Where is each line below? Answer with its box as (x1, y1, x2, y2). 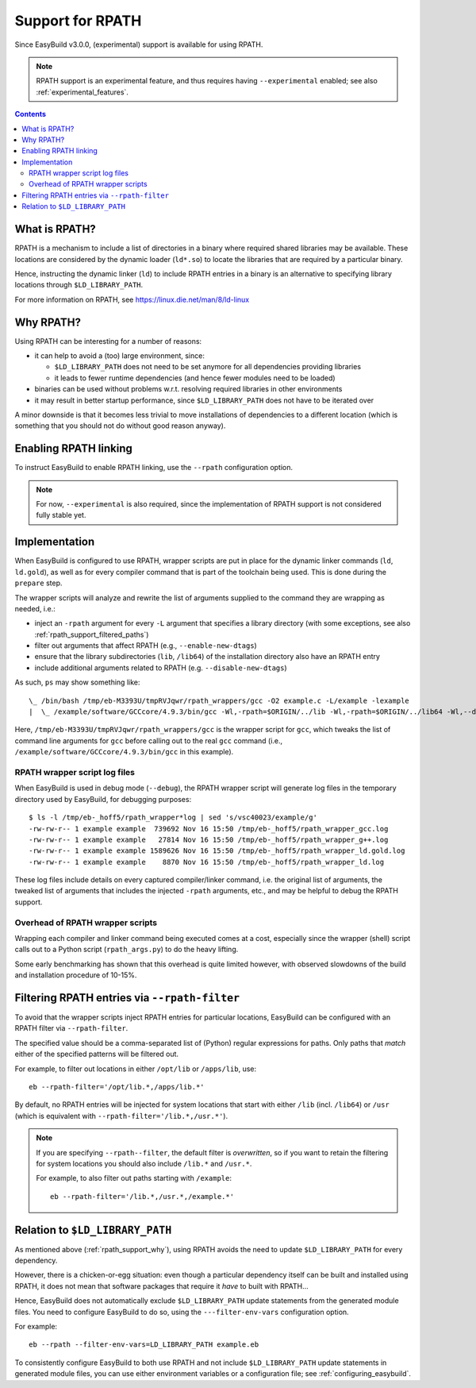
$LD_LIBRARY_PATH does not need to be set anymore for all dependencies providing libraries (54, 362, 361, 372)
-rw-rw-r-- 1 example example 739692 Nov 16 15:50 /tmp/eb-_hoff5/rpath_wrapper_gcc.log (29, 824, 389, 833)
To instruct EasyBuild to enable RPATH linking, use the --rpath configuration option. (14, 463, 294, 472)
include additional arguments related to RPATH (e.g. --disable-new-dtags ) (34, 663, 287, 673)
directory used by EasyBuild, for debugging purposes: (14, 794, 192, 804)
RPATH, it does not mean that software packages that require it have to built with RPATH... (14, 1281, 309, 1290)
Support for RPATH (14, 12, 142, 29)
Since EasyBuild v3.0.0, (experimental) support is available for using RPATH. (14, 40, 263, 49)
